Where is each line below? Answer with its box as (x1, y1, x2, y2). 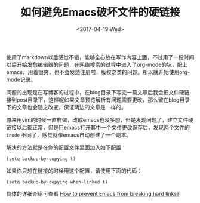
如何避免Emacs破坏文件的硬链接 (20, 5, 180, 19)
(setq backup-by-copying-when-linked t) (6, 179, 109, 185)
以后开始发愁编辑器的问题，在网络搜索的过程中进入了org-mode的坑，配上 (6, 61, 188, 68)
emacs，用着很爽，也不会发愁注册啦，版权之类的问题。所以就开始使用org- (6, 68, 190, 75)
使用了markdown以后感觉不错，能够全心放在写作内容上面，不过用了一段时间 (6, 53, 195, 60)
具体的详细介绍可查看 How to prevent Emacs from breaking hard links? (6, 190, 180, 197)
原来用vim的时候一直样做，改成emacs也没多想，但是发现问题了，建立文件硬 (6, 116, 194, 123)
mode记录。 (6, 76, 36, 83)
